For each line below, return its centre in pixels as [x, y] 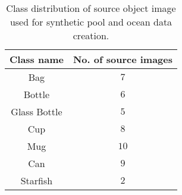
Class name [37, 59]
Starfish [37, 180]
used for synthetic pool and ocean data [91, 22]
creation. [91, 35]
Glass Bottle [37, 111]
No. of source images [123, 59]
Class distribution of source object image [91, 8]
